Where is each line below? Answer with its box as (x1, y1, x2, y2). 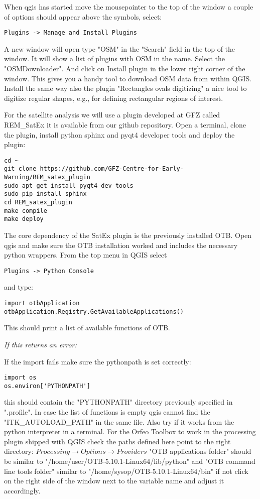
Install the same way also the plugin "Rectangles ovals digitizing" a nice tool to (4, 83, 247, 93)
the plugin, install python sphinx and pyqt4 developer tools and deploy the (4, 129, 235, 140)
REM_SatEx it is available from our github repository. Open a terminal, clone (4, 119, 246, 130)
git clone (4, 165, 37, 173)
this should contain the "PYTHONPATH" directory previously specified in (4, 397, 233, 407)
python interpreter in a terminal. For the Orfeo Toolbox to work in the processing (4, 426, 256, 437)
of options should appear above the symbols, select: (4, 11, 162, 22)
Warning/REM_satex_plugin (4, 174, 90, 181)
